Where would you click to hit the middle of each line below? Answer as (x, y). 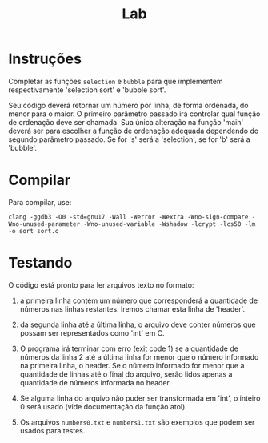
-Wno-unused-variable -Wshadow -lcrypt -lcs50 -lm (170, 224)
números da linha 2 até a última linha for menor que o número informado (139, 356)
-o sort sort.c (34, 231)
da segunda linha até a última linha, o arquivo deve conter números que (138, 324)
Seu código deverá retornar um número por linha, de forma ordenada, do (129, 105)
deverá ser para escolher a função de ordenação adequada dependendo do (134, 131)
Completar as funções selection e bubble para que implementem (116, 81)
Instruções (45, 59)
